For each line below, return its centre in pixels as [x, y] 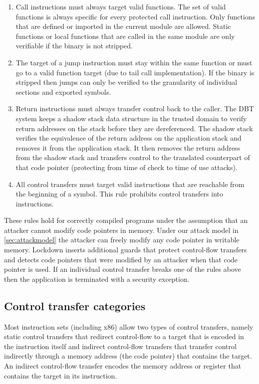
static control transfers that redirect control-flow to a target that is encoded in [124, 336]
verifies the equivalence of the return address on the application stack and [129, 138]
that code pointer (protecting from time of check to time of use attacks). [127, 167]
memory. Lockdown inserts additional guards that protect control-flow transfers [126, 250]
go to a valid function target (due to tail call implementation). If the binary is [135, 72]
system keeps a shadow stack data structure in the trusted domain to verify [131, 118]
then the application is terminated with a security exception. [97, 279]
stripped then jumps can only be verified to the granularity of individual [127, 82]
